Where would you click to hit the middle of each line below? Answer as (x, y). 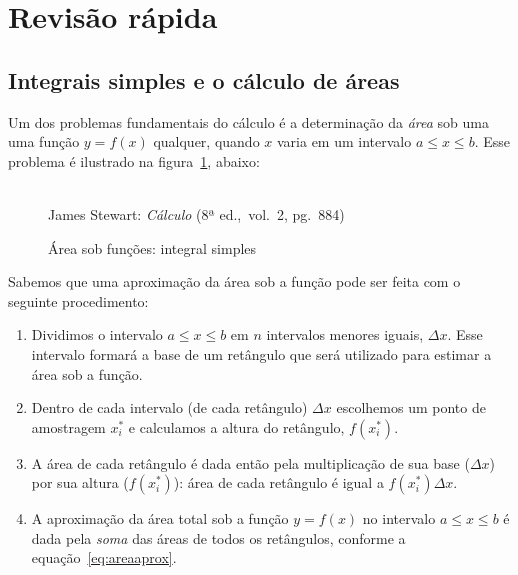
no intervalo (399, 518)
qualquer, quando (206, 141)
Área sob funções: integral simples (152, 247)
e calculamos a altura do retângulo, (236, 426)
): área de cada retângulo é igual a (278, 482)
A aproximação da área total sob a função (160, 518)
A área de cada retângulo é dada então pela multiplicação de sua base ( (250, 462)
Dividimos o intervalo (97, 334)
